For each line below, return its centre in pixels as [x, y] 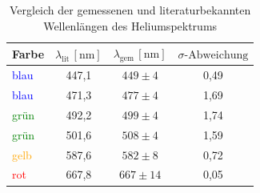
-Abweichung [216, 55]
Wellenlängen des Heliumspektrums [130, 25]
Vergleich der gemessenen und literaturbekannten [130, 10]
